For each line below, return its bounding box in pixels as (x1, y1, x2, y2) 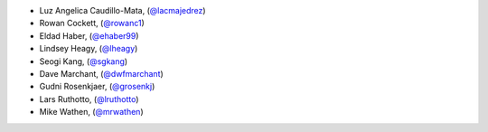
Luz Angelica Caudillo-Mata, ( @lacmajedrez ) (39, 5, 207, 15)
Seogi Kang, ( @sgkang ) (39, 55, 128, 67)
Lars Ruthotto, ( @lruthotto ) (39, 93, 139, 104)
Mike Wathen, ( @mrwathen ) (39, 107, 144, 118)
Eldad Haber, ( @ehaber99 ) (39, 30, 139, 41)
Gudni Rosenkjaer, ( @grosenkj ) (39, 81, 155, 92)
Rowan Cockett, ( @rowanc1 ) (39, 18, 145, 29)
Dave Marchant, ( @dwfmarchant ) (39, 68, 164, 79)
